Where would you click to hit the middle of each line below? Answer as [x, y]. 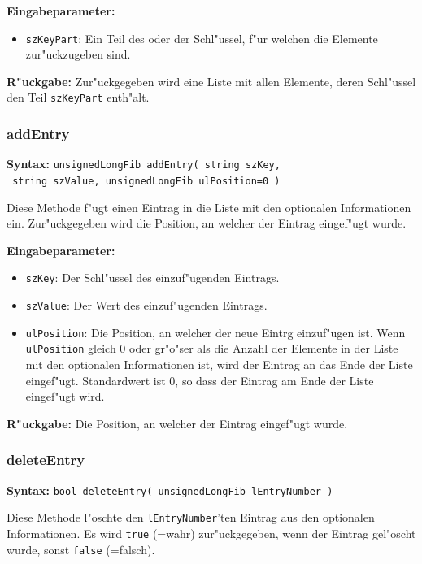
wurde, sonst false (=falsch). [81, 549]
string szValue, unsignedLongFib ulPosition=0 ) [146, 181]
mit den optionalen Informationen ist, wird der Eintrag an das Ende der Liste [219, 364]
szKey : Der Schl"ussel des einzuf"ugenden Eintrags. [152, 278]
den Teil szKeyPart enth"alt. [78, 97]
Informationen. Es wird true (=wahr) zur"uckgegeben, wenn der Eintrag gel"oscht [211, 533]
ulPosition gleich [71, 348]
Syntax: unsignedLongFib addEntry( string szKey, [144, 164]
